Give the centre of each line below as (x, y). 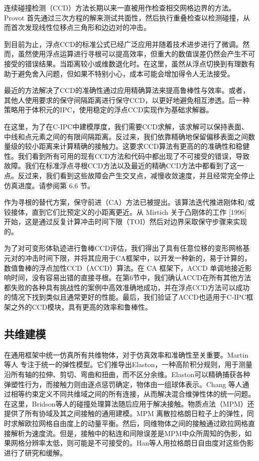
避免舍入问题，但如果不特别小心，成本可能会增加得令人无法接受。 (126, 73)
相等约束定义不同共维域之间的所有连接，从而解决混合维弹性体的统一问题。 (133, 394)
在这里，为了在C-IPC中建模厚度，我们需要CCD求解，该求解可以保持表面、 (126, 126)
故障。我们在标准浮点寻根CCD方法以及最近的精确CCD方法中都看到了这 (121, 166)
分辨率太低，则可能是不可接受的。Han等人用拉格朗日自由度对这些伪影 (139, 443)
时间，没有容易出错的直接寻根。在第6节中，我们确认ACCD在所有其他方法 (131, 277)
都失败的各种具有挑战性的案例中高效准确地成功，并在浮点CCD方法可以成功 (127, 287)
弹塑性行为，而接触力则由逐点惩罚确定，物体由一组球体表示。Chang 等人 (123, 384)
